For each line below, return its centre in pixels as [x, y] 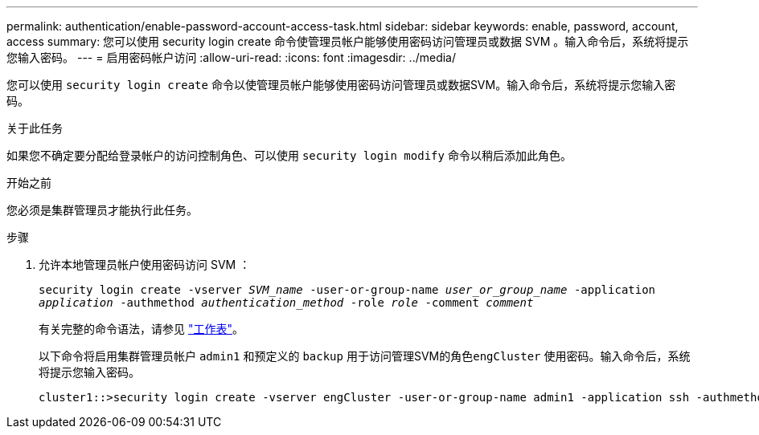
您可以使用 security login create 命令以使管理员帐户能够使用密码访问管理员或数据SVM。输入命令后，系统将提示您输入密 [341, 85]
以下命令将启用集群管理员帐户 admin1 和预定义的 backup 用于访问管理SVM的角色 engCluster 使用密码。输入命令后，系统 [365, 356]
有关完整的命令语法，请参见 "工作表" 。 [141, 329]
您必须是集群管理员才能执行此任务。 [102, 210]
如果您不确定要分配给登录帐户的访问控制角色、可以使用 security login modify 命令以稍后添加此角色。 [289, 155]
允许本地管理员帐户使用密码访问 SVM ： [145, 264]
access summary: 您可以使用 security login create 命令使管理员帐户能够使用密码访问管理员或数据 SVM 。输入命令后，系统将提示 [348, 41]
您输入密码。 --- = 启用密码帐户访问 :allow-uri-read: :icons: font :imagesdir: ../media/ [232, 57]
